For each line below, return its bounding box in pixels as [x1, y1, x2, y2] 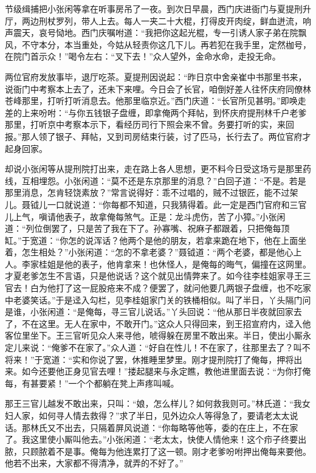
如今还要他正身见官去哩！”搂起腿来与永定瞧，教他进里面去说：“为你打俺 [21, 365, 311, 378]
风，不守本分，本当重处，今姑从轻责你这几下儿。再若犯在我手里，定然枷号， [5, 38, 311, 50]
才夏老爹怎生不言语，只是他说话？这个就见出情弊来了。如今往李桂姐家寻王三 [5, 269, 311, 282]
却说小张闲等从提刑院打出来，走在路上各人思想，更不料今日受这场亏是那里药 [5, 162, 311, 175]
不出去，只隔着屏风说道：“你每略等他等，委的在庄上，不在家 [55, 421, 298, 433]
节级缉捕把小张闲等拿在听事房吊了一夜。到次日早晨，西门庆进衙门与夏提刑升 [5, 2, 311, 15]
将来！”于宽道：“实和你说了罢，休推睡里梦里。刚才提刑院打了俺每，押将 [5, 353, 294, 365]
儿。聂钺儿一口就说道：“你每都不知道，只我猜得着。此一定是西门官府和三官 [5, 198, 307, 210]
